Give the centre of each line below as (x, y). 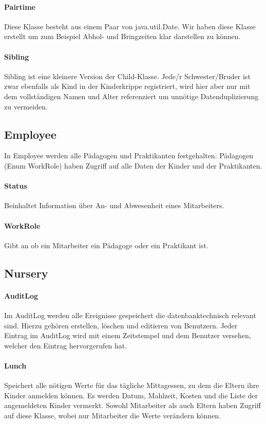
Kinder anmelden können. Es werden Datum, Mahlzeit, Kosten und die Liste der (131, 395)
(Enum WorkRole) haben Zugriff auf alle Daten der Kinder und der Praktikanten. (133, 165)
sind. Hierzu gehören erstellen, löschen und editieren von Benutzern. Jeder (121, 325)
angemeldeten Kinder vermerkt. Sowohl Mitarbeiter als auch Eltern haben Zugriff (132, 405)
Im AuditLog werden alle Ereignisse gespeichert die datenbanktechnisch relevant (130, 315)
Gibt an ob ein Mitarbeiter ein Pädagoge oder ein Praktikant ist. (106, 245)
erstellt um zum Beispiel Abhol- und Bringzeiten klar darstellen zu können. (122, 36)
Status (16, 186)
